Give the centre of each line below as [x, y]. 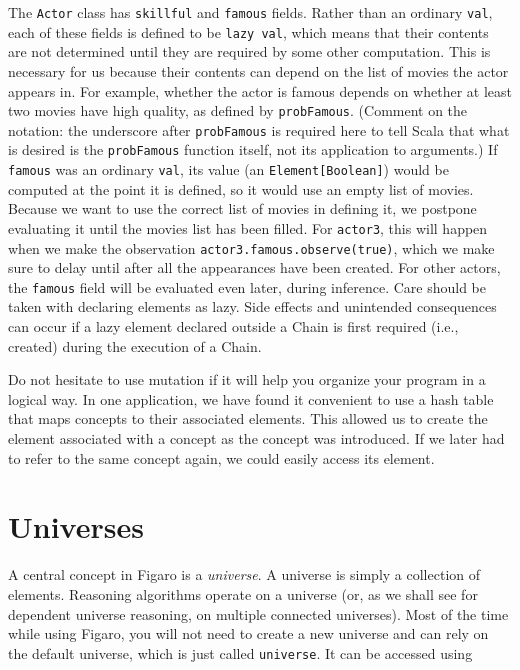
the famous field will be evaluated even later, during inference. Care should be [247, 286]
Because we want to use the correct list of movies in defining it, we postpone [242, 208]
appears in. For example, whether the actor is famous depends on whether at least [260, 90]
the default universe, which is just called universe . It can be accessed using [240, 652]
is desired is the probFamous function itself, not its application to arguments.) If [253, 149]
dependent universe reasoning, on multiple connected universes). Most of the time [258, 613]
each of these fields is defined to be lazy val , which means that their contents [248, 31]
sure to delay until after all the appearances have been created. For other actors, [254, 267]
